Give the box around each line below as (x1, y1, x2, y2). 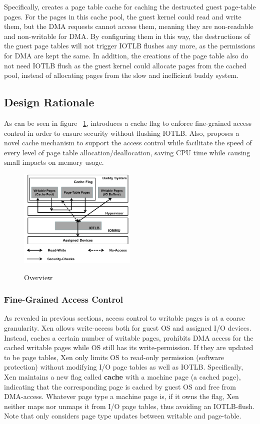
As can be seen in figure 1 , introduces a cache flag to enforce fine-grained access (4, 117, 252, 128)
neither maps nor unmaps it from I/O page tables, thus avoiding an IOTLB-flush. (4, 401, 255, 411)
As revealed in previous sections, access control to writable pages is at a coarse (4, 313, 245, 323)
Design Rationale (4, 94, 94, 110)
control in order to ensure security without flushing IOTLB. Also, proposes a (4, 127, 239, 138)
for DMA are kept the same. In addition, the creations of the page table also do (4, 50, 248, 60)
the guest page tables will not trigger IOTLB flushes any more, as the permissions (4, 40, 255, 51)
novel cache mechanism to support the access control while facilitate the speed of (4, 137, 252, 148)
